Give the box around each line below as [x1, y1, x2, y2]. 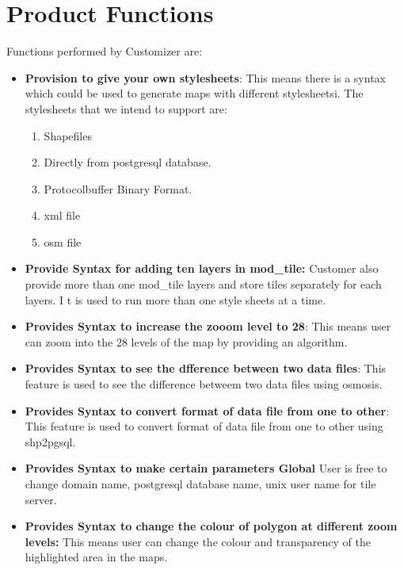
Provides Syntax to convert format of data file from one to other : [25, 402, 390, 419]
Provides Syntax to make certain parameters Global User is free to [25, 460, 387, 476]
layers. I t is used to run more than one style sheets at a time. [25, 291, 326, 308]
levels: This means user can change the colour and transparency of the [25, 533, 371, 549]
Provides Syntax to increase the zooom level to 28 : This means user [25, 318, 391, 335]
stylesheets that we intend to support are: [25, 100, 227, 117]
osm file [44, 233, 82, 250]
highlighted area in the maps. [25, 549, 168, 565]
